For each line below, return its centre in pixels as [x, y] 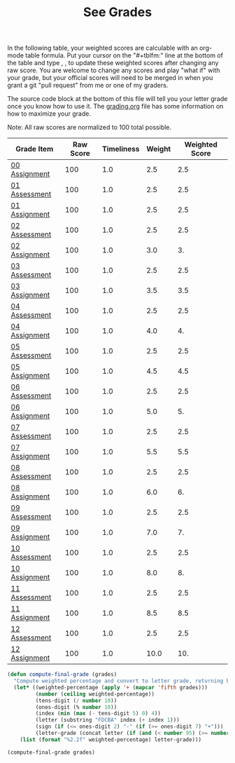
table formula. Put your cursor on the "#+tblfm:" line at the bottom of [124, 55]
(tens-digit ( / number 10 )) [76, 701]
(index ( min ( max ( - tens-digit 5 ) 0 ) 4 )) [98, 714]
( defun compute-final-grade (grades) [62, 675]
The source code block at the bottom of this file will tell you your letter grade [117, 99]
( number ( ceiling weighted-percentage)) [95, 694]
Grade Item [34, 149]
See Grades [117, 12]
